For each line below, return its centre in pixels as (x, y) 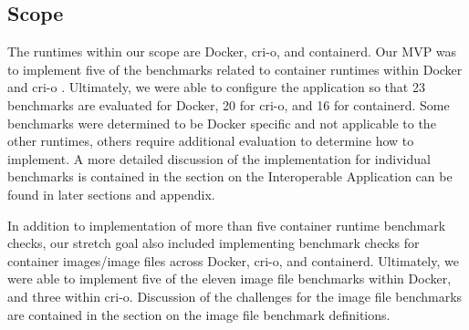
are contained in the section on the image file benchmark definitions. (199, 314)
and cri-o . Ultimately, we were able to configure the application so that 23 (216, 87)
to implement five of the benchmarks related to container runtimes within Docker (235, 69)
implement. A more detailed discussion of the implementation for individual (219, 158)
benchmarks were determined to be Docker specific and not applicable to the (222, 123)
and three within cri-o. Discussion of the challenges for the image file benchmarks (235, 296)
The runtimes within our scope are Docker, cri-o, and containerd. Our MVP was (232, 52)
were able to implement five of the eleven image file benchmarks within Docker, (229, 278)
